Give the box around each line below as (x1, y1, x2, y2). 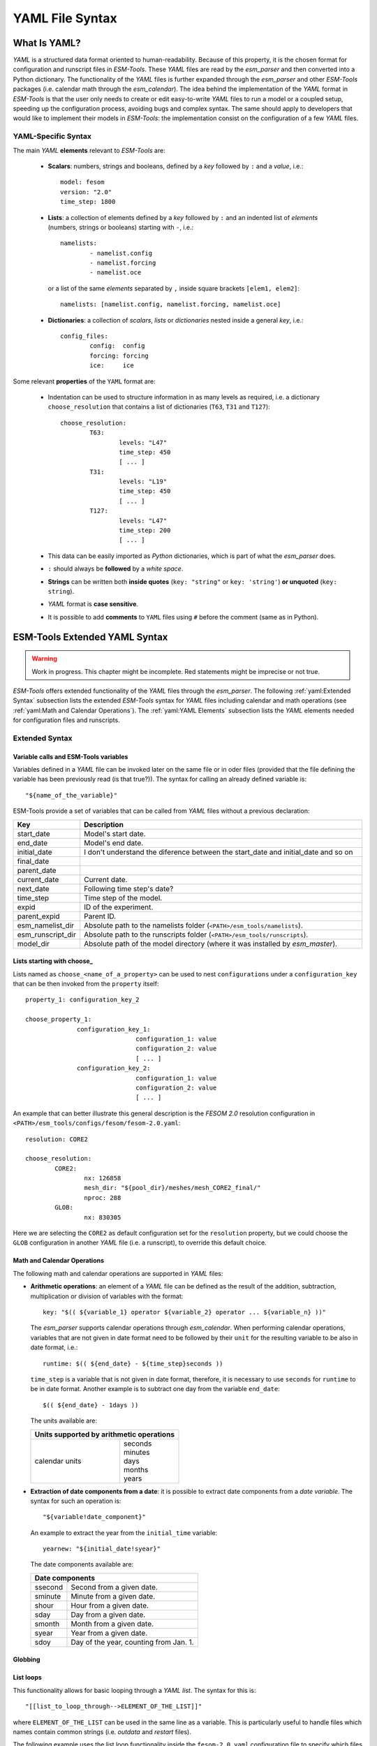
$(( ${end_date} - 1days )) (43, 1401, 139, 1409)
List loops (13, 1673, 42, 1682)
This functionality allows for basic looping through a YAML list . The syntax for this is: (13, 1686, 256, 1694)
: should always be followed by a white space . (47, 564, 184, 573)
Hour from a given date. (71, 1600, 149, 1610)
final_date (17, 856, 50, 866)
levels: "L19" (119, 478, 168, 485)
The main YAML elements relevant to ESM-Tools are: (13, 146, 165, 154)
